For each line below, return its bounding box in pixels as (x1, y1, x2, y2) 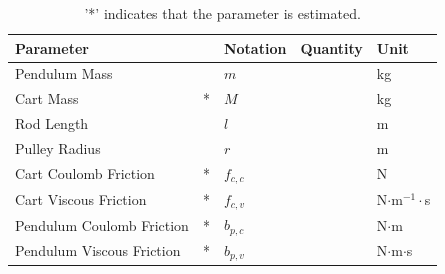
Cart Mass (15, 88, 79, 109)
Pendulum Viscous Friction (15, 240, 181, 261)
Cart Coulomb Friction (15, 163, 155, 184)
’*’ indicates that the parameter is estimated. (84, 3, 361, 23)
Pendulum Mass (15, 63, 113, 84)
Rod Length (15, 113, 89, 134)
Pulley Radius (15, 137, 101, 158)
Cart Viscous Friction (15, 188, 147, 209)
